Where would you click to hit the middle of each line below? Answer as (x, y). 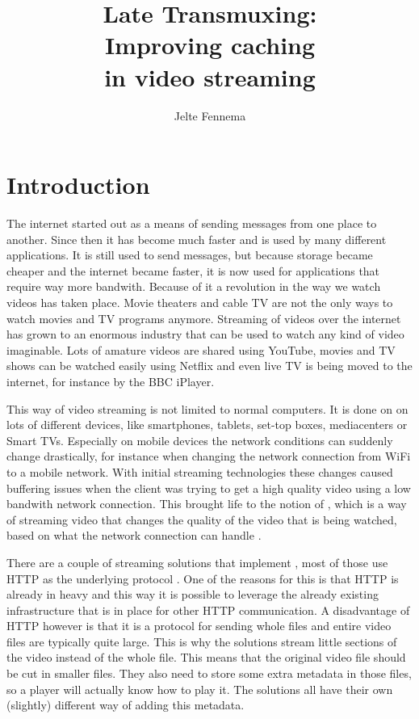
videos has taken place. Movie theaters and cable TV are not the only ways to (200, 302)
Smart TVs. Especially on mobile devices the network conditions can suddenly (200, 440)
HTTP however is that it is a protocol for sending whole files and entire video (199, 626)
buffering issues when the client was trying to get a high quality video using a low (209, 488)
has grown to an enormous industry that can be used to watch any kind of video (205, 334)
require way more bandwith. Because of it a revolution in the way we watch (194, 286)
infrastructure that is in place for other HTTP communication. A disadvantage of (208, 610)
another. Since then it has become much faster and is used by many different (197, 239)
